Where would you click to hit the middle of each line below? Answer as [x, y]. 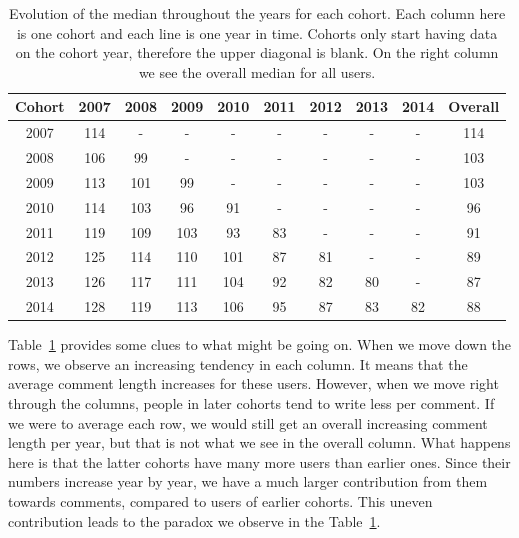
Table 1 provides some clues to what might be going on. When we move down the [260, 344]
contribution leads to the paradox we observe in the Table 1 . [194, 520]
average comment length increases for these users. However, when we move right [253, 383]
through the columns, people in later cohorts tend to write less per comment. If [251, 403]
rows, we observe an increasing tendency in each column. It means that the [238, 363]
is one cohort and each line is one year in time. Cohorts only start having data [257, 32]
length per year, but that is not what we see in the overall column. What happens [259, 442]
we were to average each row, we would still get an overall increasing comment [248, 422]
